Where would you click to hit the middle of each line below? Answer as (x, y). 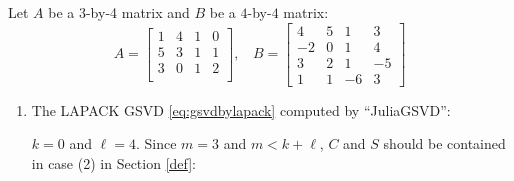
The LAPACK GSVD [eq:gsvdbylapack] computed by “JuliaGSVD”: (241, 109)
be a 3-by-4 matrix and (119, 12)
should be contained (444, 143)
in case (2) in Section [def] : (114, 162)
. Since (156, 143)
